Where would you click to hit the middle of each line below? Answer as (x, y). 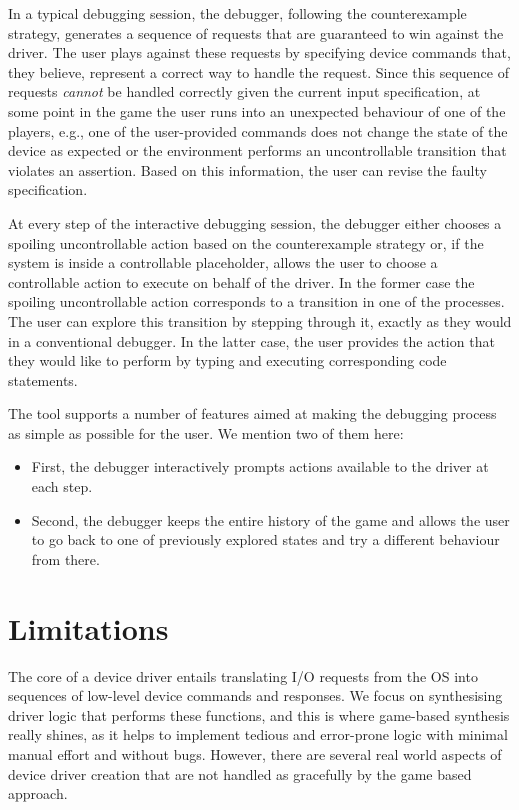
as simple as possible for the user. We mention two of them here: (206, 432)
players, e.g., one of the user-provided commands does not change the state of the (258, 130)
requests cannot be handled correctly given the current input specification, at (244, 91)
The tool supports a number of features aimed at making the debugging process (252, 413)
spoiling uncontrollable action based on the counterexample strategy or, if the (246, 242)
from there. (65, 558)
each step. (62, 486)
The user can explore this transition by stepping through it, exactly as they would (260, 320)
